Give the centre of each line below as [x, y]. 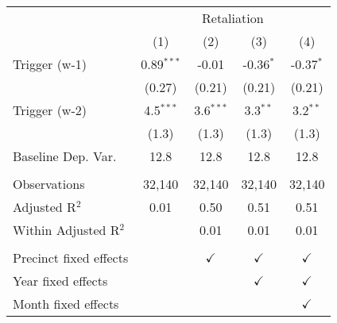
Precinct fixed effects [71, 258]
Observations [49, 184]
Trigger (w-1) [50, 64]
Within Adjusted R [66, 230]
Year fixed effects [60, 281]
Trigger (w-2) [50, 110]
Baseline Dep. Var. [65, 156]
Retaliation [233, 18]
